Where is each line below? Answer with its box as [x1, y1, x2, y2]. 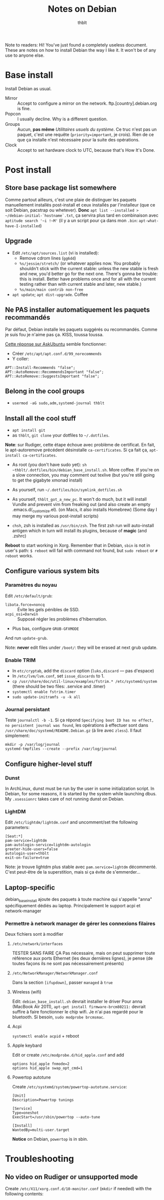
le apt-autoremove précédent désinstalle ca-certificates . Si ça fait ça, [5, 447, 148, 453]
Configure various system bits [5, 567, 99, 576]
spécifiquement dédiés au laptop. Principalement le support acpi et [5, 902, 141, 908]
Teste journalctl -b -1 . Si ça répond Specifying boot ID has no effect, [5, 717, 154, 723]
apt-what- [139, 218, 159, 223]
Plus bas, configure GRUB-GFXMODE [12, 625, 79, 631]
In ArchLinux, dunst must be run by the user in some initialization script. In [5, 785, 155, 791]
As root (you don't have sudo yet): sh [12, 462, 87, 468]
